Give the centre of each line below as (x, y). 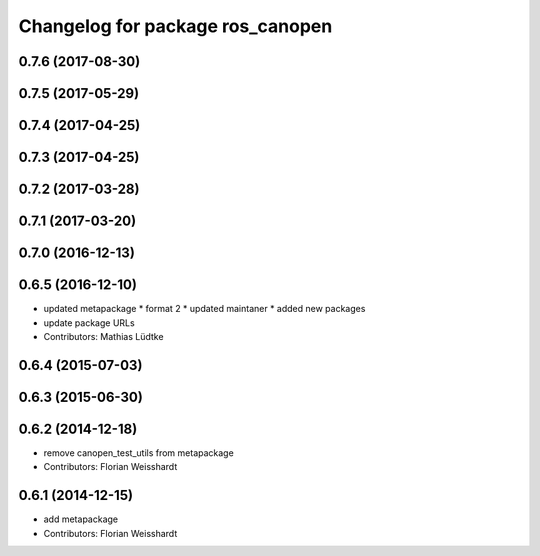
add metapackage (81, 519)
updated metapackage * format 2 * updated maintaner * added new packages (204, 309)
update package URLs (89, 322)
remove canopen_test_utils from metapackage (138, 452)
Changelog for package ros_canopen (175, 26)
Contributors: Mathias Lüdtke (103, 336)
